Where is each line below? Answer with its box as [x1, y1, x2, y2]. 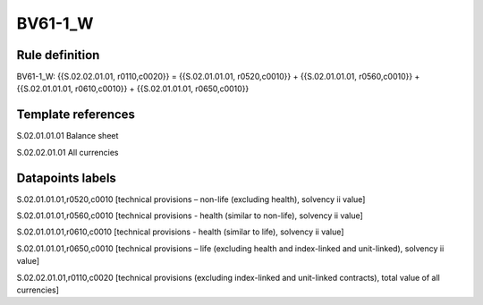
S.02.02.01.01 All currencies [16, 147, 119, 157]
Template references [16, 107, 136, 123]
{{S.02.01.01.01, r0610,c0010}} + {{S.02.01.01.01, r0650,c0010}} [16, 83, 250, 94]
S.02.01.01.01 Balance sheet [16, 131, 119, 141]
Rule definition [16, 47, 100, 63]
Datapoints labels [16, 170, 116, 185]
